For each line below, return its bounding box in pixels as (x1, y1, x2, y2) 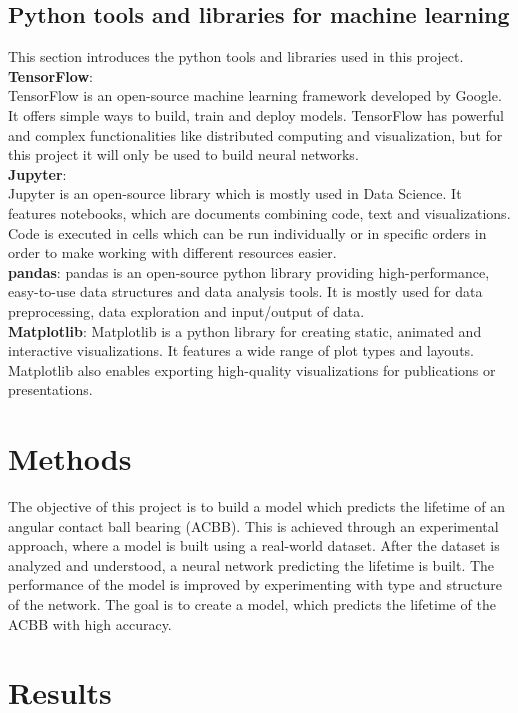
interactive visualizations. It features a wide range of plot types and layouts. (8, 340, 475, 361)
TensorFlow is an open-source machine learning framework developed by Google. (8, 85, 502, 106)
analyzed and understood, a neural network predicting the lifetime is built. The (8, 554, 495, 575)
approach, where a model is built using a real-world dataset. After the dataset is (8, 535, 500, 556)
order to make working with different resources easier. (8, 242, 337, 263)
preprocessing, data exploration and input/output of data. (8, 300, 365, 321)
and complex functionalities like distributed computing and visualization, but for (8, 124, 503, 145)
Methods (8, 438, 132, 479)
